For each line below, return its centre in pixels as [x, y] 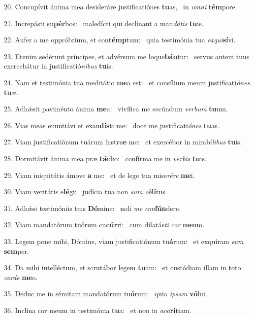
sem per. [16, 251]
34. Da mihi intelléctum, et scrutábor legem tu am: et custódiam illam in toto [123, 267]
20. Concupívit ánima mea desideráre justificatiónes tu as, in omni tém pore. [121, 6]
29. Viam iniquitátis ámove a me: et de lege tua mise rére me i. [99, 175]
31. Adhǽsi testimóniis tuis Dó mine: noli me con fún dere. [93, 208]
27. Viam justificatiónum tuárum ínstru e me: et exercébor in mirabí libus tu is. [123, 142]
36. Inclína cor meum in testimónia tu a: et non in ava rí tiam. [98, 310]
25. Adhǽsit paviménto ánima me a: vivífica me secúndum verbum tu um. [116, 109]
